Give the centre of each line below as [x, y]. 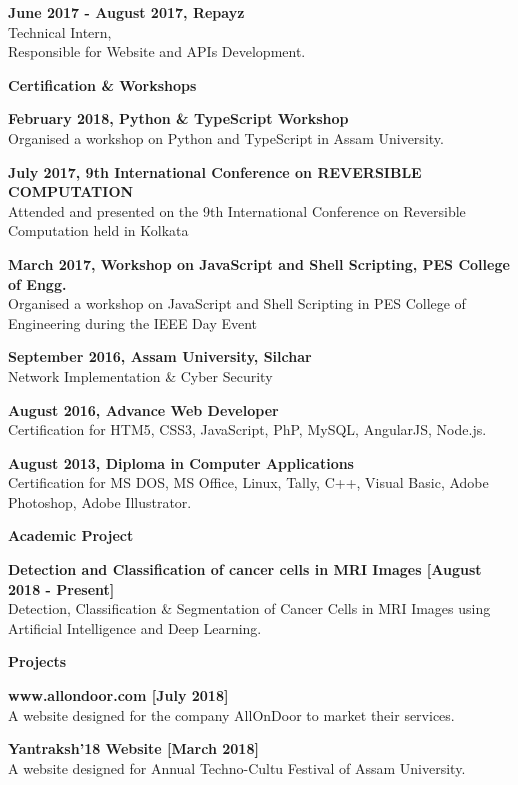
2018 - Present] [61, 588]
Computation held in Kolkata [98, 230]
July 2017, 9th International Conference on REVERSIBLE [215, 171]
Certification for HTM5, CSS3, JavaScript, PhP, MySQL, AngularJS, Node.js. [247, 429]
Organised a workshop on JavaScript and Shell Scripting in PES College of [237, 303]
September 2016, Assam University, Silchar [160, 356]
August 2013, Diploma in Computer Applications [181, 462]
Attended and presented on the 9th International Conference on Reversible [237, 210]
